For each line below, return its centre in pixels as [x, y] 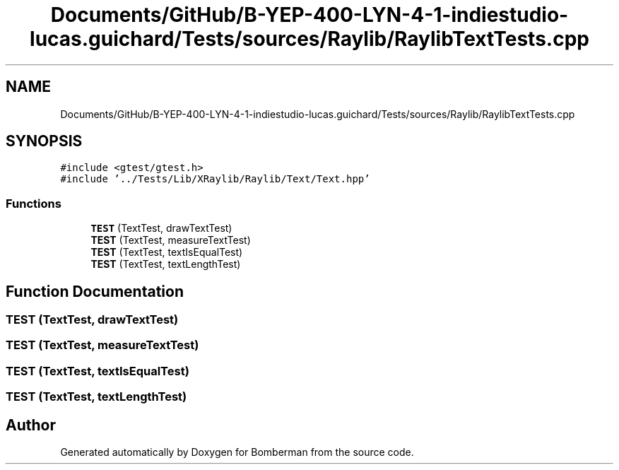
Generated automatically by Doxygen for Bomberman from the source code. [237, 452]
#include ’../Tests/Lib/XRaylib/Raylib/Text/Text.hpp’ [215, 179]
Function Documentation [95, 291]
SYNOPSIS [44, 141]
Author [31, 425]
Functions [34, 203]
